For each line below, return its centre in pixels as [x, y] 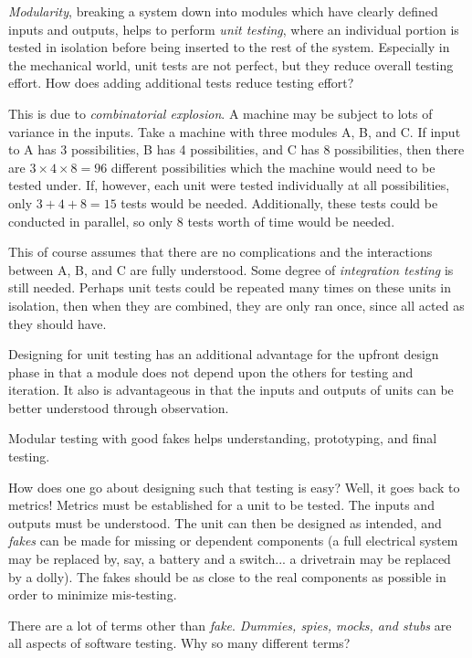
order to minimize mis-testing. [93, 594]
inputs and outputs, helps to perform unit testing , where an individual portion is [234, 29]
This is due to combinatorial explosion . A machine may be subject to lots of [220, 113]
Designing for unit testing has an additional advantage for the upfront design [224, 354]
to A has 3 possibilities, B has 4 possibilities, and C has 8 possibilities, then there [236, 149]
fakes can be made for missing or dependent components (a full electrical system [233, 541]
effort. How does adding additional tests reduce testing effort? [181, 83]
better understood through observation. [119, 407]
